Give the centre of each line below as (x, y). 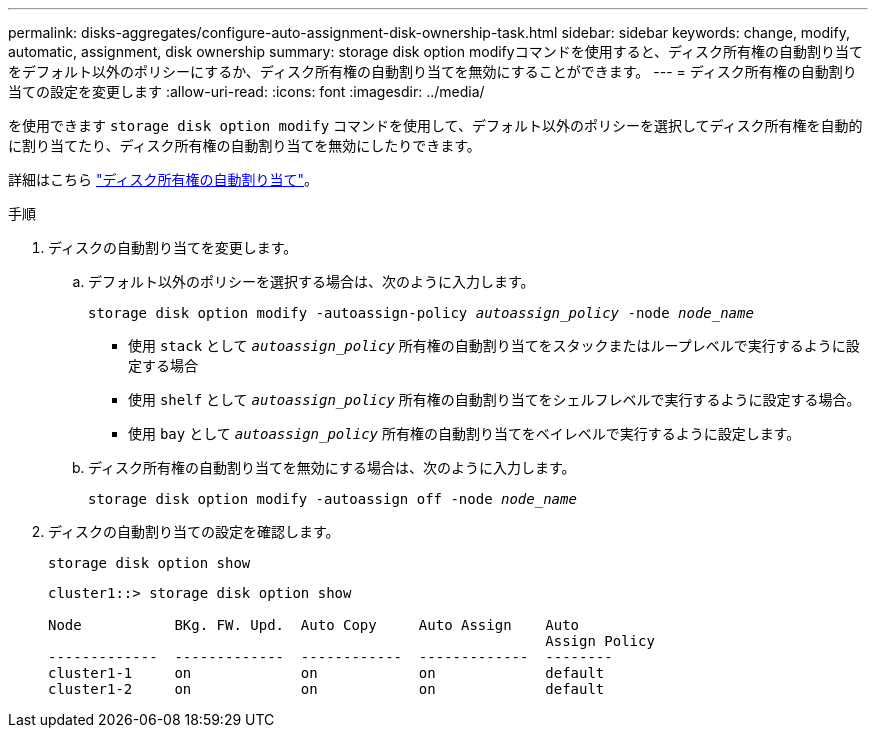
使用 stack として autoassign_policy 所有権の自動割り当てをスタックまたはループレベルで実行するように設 (494, 345)
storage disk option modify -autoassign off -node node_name (332, 499)
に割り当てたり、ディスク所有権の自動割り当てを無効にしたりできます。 (244, 145)
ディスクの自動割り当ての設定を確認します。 (194, 531)
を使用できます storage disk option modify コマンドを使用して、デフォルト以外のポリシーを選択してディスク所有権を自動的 (435, 125)
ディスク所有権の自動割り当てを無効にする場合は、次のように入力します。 (332, 467)
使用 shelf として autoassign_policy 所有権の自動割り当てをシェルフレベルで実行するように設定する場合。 (494, 399)
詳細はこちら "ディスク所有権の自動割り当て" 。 (163, 179)
